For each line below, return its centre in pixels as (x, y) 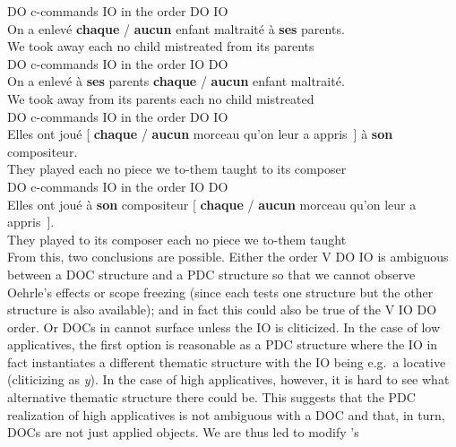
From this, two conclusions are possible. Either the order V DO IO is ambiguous (228, 257)
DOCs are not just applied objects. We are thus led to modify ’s (183, 432)
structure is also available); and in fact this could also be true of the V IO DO (222, 309)
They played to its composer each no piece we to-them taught (177, 239)
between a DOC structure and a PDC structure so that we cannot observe (211, 274)
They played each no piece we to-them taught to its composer (177, 169)
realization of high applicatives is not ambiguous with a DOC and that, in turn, (226, 414)
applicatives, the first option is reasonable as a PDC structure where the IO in (223, 344)
